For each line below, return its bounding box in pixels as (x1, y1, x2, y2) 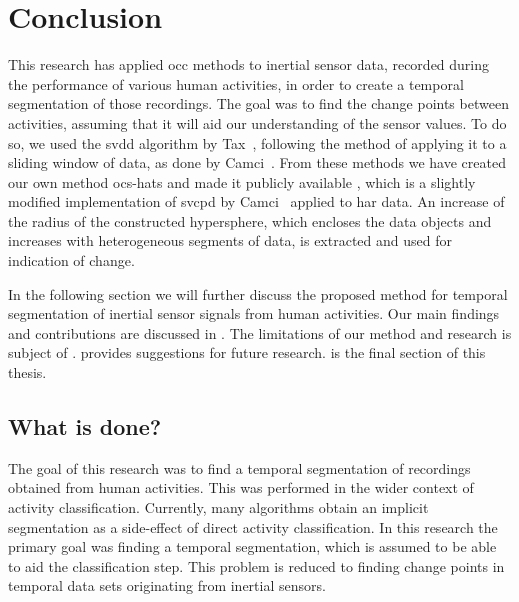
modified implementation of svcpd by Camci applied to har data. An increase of (8, 191, 505, 212)
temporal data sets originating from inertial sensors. (8, 575, 326, 596)
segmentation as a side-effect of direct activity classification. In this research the (8, 516, 498, 537)
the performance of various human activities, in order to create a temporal (8, 73, 464, 94)
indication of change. (8, 250, 135, 271)
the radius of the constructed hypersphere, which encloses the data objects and (8, 210, 492, 231)
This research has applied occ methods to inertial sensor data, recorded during (8, 54, 490, 75)
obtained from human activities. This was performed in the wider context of (8, 477, 474, 498)
